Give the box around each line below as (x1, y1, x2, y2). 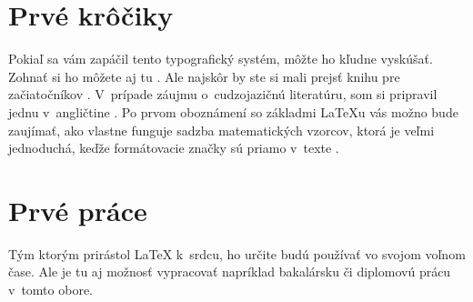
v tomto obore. (8, 280, 93, 298)
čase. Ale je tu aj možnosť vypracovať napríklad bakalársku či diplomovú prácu (8, 262, 451, 281)
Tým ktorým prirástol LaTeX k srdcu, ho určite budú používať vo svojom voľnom (8, 244, 466, 263)
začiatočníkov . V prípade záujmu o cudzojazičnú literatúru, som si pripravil (8, 85, 438, 104)
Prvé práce (8, 191, 147, 228)
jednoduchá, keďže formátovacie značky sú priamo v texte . (8, 138, 339, 157)
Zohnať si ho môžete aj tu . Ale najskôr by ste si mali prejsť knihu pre (8, 66, 400, 86)
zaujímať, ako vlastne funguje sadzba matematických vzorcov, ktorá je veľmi (8, 120, 435, 139)
